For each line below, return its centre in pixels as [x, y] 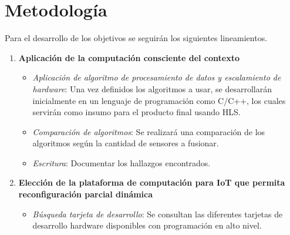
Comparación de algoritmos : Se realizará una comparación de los [149, 131]
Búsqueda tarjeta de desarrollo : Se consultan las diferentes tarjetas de [158, 214]
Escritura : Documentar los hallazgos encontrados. [122, 162]
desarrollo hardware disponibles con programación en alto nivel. [147, 225]
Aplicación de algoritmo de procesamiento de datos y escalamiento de [157, 77]
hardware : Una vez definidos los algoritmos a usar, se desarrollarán [152, 88]
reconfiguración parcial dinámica [86, 194]
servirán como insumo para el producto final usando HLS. [136, 112]
